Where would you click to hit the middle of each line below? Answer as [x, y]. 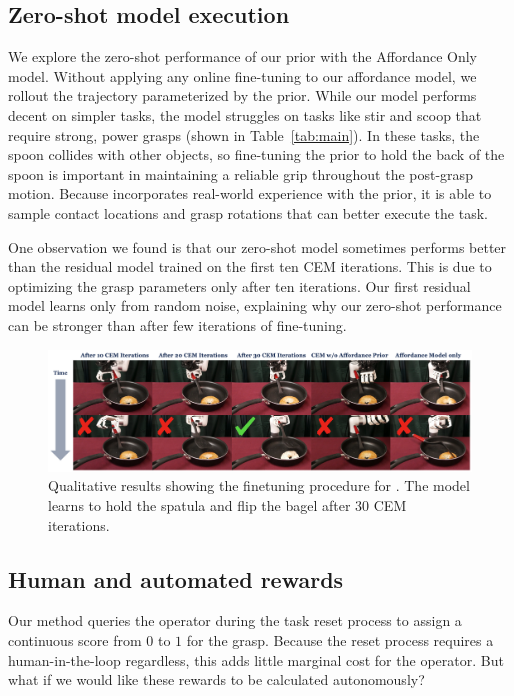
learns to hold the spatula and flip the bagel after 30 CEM [227, 504]
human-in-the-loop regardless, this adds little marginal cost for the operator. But [256, 659]
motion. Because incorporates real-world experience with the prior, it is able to [250, 193]
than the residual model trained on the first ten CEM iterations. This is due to [250, 266]
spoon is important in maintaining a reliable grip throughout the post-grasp [240, 173]
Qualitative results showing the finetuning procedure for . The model [259, 485]
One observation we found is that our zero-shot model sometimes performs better [257, 246]
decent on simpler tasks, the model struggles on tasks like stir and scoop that [245, 114]
